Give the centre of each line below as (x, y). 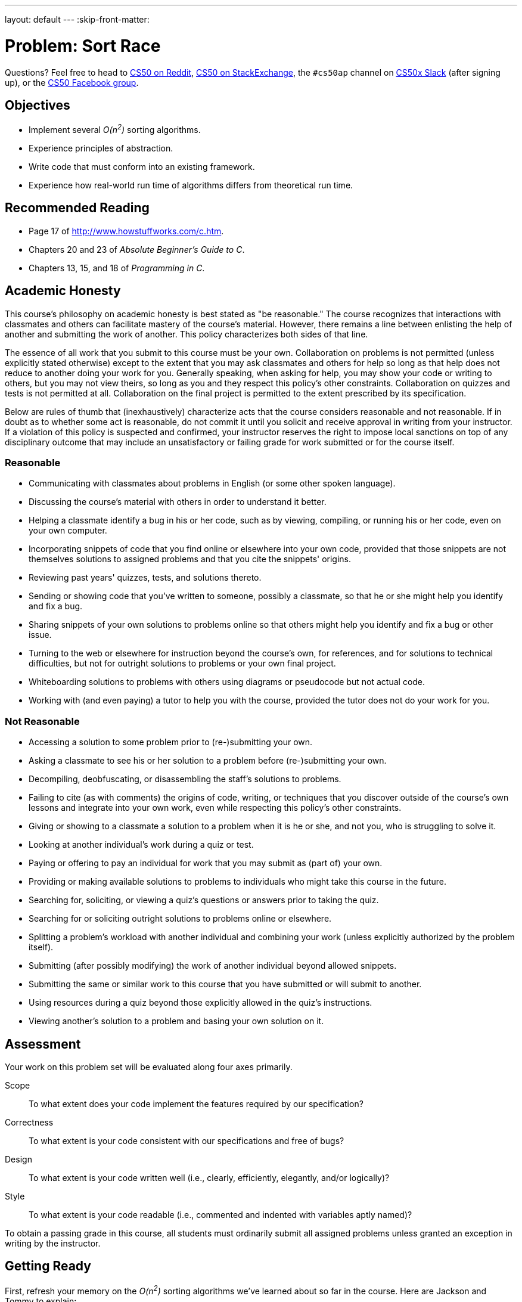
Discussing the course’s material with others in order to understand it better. (178, 502)
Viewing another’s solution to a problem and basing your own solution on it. (176, 1021)
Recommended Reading (77, 208)
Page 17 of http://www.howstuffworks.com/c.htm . (126, 231)
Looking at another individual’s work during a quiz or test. (141, 845)
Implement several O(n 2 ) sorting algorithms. (115, 129)
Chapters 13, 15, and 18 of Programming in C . (117, 268)
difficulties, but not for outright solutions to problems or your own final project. (182, 664)
